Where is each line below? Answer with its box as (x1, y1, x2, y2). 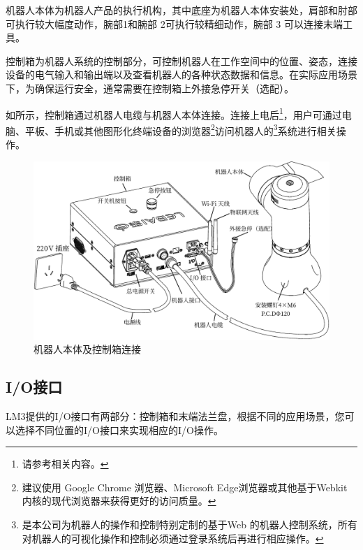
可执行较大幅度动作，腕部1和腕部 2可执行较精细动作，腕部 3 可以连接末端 (6, 16, 343, 31)
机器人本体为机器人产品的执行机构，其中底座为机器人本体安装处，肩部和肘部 (6, 3, 357, 17)
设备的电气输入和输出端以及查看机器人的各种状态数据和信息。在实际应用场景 (6, 67, 357, 82)
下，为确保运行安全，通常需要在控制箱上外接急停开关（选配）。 (6, 80, 294, 95)
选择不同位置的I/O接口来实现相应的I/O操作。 (15, 422, 223, 437)
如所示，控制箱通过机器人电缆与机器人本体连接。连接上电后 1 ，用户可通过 (6, 105, 342, 122)
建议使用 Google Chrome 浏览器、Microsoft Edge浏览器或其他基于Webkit (22, 479, 348, 494)
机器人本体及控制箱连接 (34, 342, 141, 356)
